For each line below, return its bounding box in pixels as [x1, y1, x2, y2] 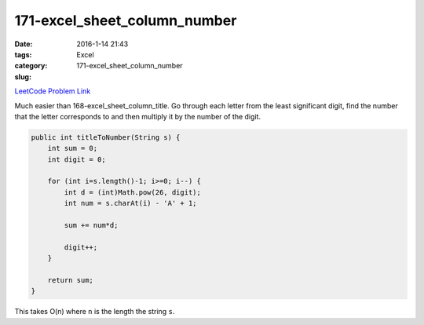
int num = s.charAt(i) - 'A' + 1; [64, 199, 197, 208]
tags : [14, 49, 32, 59]
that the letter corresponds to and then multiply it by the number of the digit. [14, 111, 261, 121]
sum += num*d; [64, 221, 119, 229]
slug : [14, 71, 31, 82]
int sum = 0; [47, 144, 98, 153]
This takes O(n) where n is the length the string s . [14, 307, 175, 316]
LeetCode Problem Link [14, 86, 91, 96]
